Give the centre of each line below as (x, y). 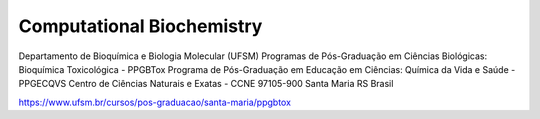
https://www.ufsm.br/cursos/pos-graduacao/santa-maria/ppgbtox (155, 102)
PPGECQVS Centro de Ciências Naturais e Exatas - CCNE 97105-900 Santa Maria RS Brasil (206, 84)
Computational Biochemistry (140, 26)
